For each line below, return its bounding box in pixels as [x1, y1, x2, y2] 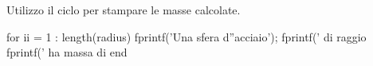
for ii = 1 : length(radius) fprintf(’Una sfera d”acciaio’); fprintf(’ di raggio [6, 28, 367, 45]
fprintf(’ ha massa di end [6, 44, 128, 60]
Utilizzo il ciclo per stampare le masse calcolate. [6, 2, 241, 17]
